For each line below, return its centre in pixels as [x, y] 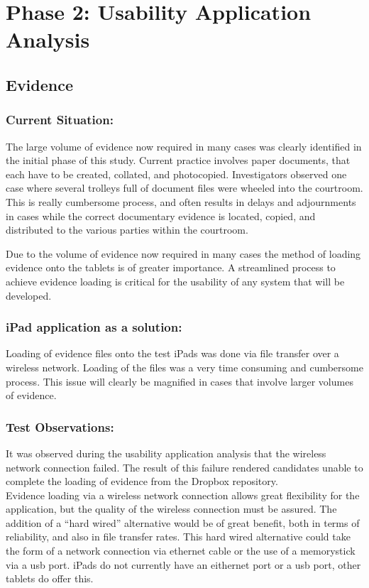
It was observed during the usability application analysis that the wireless [166, 453]
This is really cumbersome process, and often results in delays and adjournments [181, 201]
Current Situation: [60, 120]
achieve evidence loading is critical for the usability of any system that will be [175, 281]
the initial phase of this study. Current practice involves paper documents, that [178, 160]
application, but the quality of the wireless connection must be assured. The [171, 509]
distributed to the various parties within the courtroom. [127, 230]
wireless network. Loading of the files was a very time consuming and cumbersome [184, 367]
